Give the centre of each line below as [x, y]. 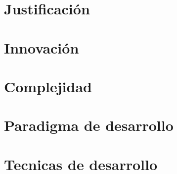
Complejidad [48, 86]
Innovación [42, 47]
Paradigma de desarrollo [89, 125]
